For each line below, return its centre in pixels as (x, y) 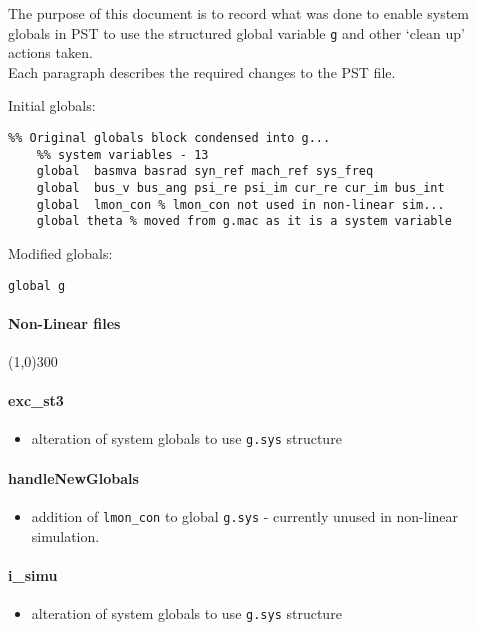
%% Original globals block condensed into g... (169, 138)
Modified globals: (60, 252)
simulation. (65, 535)
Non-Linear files (64, 322)
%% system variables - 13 (122, 154)
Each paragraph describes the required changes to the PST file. (202, 71)
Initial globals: (52, 105)
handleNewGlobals (73, 477)
